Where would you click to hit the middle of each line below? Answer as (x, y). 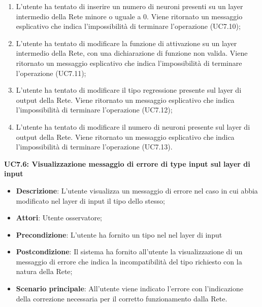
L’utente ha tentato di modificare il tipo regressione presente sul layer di (129, 90)
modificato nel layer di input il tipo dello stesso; (90, 200)
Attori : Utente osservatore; (59, 218)
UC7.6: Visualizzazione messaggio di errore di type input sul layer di (127, 163)
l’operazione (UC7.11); (51, 73)
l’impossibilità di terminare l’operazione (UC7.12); (94, 110)
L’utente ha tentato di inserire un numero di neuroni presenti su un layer (129, 6)
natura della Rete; (44, 271)
